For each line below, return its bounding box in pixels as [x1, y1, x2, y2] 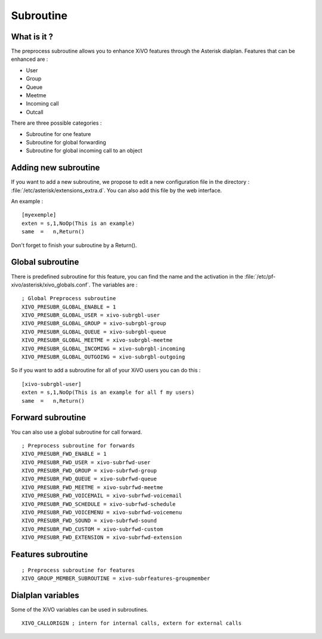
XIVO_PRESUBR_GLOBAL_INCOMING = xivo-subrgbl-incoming [21, 345, 185, 352]
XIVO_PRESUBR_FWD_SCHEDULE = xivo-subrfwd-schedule [21, 501, 176, 507]
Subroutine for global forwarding [26, 138, 107, 146]
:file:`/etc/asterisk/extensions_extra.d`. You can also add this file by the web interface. [11, 187, 222, 194]
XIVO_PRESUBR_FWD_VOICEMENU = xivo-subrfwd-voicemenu [21, 509, 182, 516]
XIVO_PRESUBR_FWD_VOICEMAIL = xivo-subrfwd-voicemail [21, 492, 182, 499]
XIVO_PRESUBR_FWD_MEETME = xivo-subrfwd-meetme [21, 484, 163, 490]
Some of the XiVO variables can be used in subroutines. [11, 606, 148, 613]
